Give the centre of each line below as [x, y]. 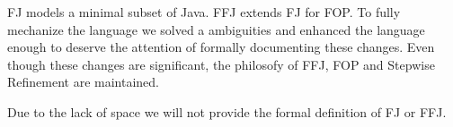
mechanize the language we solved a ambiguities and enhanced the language [216, 29]
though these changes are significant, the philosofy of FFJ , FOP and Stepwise [221, 64]
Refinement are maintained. [84, 82]
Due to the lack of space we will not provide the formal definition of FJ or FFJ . [227, 111]
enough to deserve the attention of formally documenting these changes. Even [221, 47]
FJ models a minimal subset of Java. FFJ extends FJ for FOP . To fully [204, 12]
